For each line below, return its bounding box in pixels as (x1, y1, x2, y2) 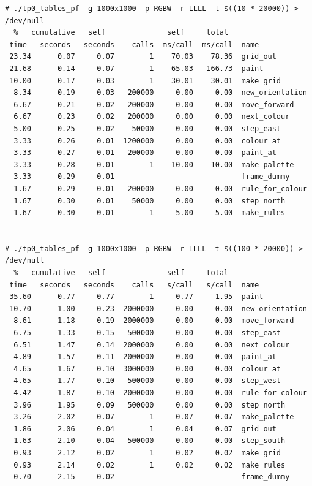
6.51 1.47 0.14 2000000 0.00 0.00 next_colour (13, 340, 290, 349)
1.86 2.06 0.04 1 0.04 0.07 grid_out (13, 424, 277, 433)
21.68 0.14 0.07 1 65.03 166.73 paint (9, 64, 264, 73)
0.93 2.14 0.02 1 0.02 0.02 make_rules (13, 460, 286, 469)
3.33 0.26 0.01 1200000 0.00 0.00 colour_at (13, 136, 281, 145)
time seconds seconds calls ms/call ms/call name (9, 40, 259, 49)
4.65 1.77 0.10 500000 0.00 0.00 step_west (13, 376, 281, 385)
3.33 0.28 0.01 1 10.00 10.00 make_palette (13, 160, 294, 169)
